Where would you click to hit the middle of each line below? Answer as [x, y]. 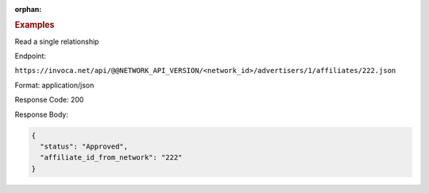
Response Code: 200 [49, 100]
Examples [35, 25]
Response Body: [42, 114]
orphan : [28, 9]
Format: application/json [54, 85]
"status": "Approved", [84, 146]
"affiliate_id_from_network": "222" [111, 158]
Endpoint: [31, 56]
